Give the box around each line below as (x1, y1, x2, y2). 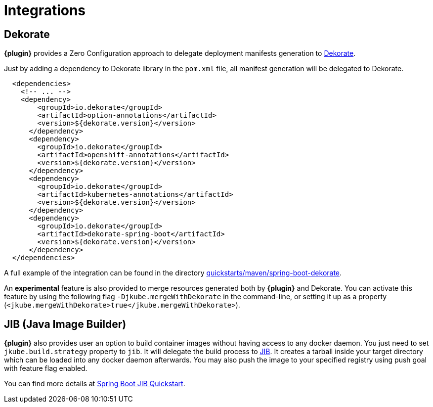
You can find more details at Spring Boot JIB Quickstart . (4, 379, 185, 388)
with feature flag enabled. (4, 364, 87, 373)
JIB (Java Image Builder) (4, 317, 127, 330)
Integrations (4, 2, 86, 19)
